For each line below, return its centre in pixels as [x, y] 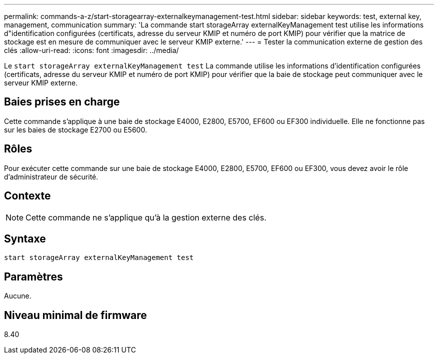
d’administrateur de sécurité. [51, 176]
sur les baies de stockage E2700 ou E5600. [75, 129]
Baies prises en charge [62, 102]
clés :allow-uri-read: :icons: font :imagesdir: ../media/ [91, 50]
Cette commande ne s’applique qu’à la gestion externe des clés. [146, 217]
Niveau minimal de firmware [75, 315]
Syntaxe [25, 238]
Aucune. [18, 296]
